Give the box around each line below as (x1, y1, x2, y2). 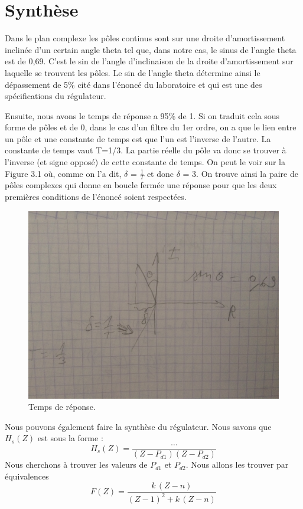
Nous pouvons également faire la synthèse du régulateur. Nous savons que (5, 420, 272, 432)
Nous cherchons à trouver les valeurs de (5, 458, 148, 471)
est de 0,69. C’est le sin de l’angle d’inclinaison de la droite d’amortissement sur (5, 55, 294, 67)
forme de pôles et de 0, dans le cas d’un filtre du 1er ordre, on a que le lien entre (5, 121, 297, 133)
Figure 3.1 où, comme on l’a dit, (5, 167, 122, 179)
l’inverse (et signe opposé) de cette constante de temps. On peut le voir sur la (5, 156, 285, 168)
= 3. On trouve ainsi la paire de (183, 167, 298, 179)
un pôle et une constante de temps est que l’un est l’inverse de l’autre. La (5, 132, 271, 145)
